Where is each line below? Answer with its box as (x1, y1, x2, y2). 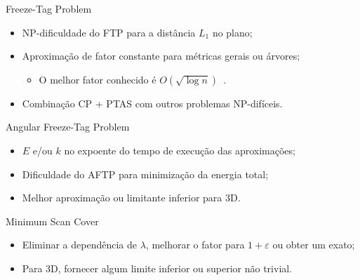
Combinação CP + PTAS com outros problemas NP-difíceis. (22, 95, 283, 110)
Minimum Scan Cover (6, 213, 99, 228)
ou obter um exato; (272, 237, 355, 252)
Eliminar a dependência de (22, 237, 137, 252)
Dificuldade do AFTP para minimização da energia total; (22, 166, 269, 181)
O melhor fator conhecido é (39, 72, 156, 86)
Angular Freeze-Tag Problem (6, 119, 130, 134)
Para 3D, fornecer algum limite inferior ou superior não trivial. (22, 260, 293, 275)
